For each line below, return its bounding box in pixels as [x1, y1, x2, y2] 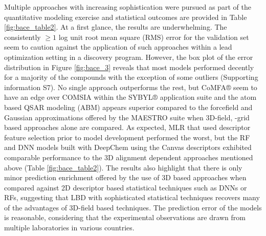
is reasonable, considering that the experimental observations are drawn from [4, 212, 246, 223]
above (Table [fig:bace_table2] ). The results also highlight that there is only [4, 162, 242, 173]
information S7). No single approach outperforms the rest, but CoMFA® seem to [4, 81, 257, 92]
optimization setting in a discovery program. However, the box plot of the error [4, 51, 253, 62]
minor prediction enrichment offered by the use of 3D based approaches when [4, 172, 247, 183]
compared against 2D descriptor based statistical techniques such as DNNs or [4, 182, 247, 192]
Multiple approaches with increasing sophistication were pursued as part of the [4, 2, 251, 12]
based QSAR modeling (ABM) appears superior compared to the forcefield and [4, 101, 253, 112]
